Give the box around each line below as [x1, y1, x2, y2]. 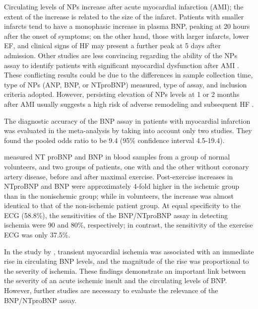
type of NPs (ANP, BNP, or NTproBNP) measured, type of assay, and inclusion [4, 79, 247, 89]
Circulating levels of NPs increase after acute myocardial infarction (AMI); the [4, 1, 244, 11]
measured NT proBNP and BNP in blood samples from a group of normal [4, 152, 230, 162]
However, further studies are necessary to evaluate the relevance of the [4, 285, 218, 296]
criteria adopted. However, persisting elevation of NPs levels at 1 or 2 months [4, 89, 240, 99]
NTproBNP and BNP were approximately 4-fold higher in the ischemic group [4, 181, 239, 191]
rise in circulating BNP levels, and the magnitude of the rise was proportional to [4, 256, 249, 266]
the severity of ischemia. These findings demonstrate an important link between [4, 265, 246, 276]
